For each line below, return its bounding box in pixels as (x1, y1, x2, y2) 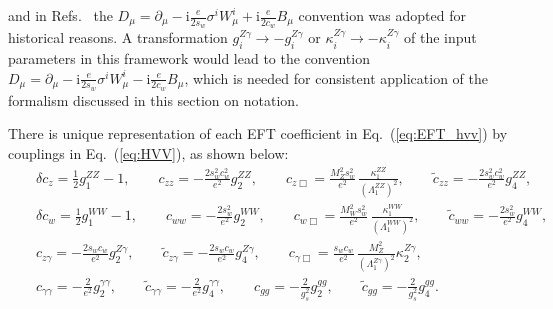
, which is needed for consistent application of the (184, 67, 488, 88)
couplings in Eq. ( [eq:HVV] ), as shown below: (8, 143, 289, 164)
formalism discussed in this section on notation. (8, 89, 300, 110)
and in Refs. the (8, 5, 113, 25)
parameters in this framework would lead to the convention (8, 48, 370, 69)
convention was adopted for (298, 5, 466, 25)
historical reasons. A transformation (8, 27, 228, 48)
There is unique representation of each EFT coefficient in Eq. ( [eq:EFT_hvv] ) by (8, 123, 508, 144)
